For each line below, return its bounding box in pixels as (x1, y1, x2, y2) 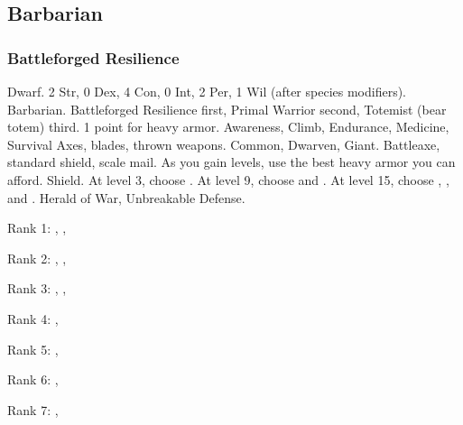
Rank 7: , (7, 400, 59, 419)
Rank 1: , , (7, 218, 67, 237)
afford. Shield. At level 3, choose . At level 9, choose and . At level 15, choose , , (7, 170, 449, 189)
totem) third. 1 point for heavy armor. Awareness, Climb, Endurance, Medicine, (7, 117, 449, 136)
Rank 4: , (7, 309, 59, 328)
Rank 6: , (7, 370, 59, 389)
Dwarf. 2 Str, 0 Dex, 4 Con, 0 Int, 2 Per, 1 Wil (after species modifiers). (7, 82, 406, 100)
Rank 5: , (7, 339, 59, 358)
